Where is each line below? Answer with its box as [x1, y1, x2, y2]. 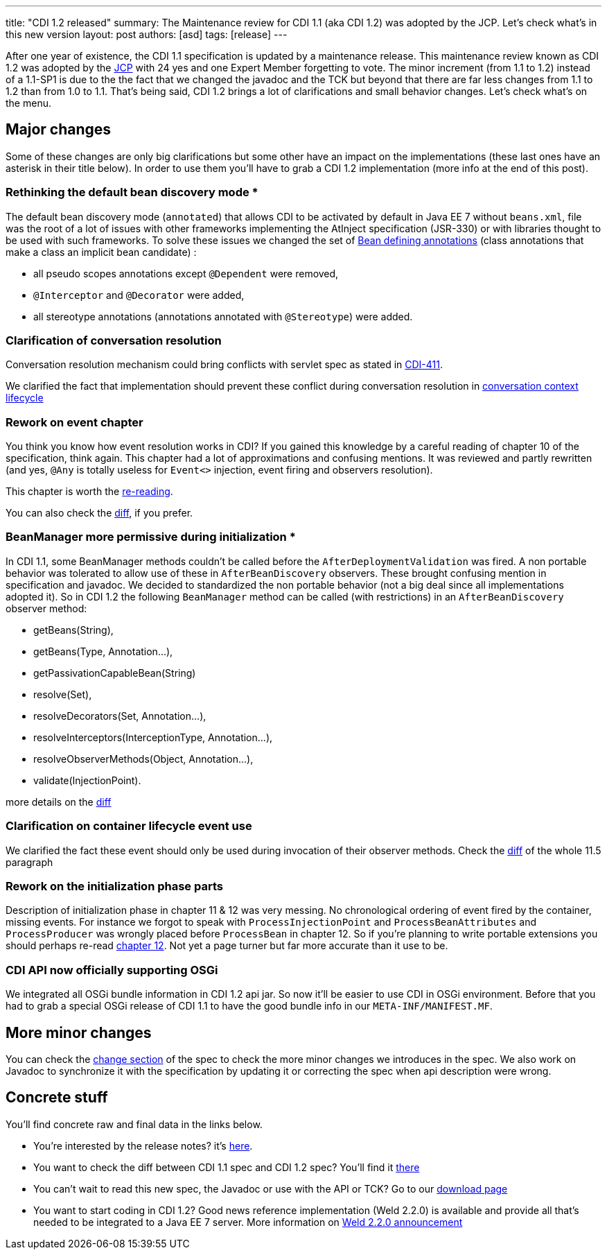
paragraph [6, 856, 53, 868]
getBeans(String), [33, 623, 114, 636]
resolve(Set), [33, 688, 92, 700]
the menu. [6, 97, 51, 109]
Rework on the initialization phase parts [6, 878, 223, 893]
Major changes [6, 121, 112, 139]
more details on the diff [6, 795, 112, 808]
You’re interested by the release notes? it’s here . [33, 1139, 253, 1152]
